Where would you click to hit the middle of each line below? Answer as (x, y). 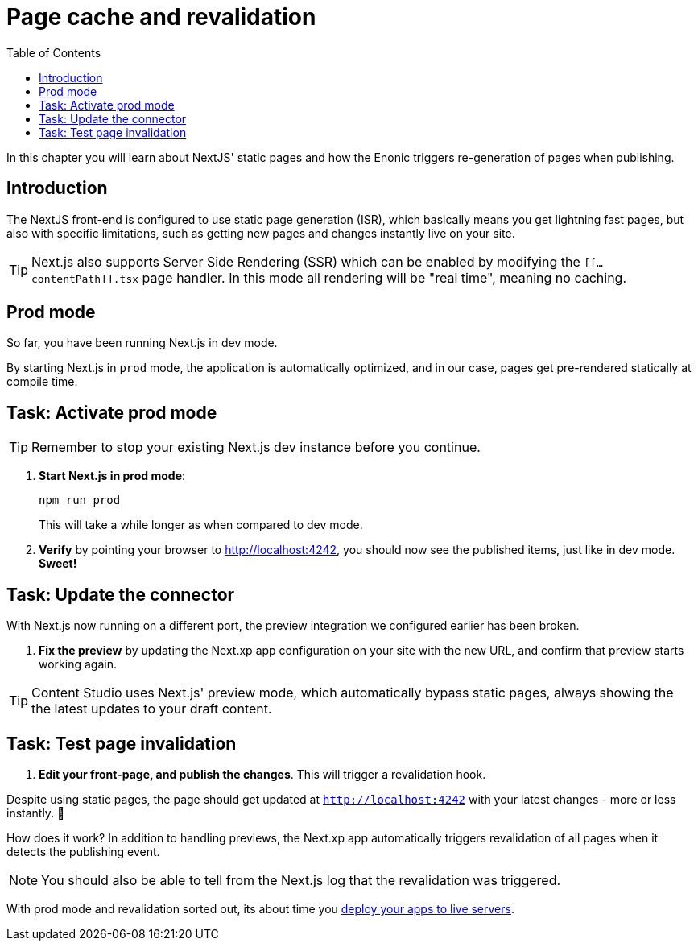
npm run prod (80, 500)
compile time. (42, 382)
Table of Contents (54, 52)
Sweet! (58, 564)
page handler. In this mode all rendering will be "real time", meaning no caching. (384, 277)
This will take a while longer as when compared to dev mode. (201, 525)
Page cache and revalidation (161, 17)
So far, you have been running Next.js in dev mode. (142, 343)
